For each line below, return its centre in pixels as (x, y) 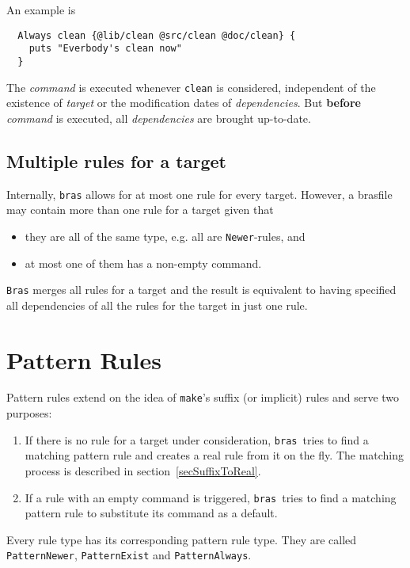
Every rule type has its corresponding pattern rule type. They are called (182, 539)
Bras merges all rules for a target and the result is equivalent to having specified (201, 290)
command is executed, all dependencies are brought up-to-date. (159, 118)
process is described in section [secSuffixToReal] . (143, 470)
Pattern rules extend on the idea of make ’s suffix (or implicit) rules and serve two (203, 397)
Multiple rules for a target (116, 160)
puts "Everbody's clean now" (105, 49)
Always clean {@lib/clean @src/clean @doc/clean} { (157, 35)
